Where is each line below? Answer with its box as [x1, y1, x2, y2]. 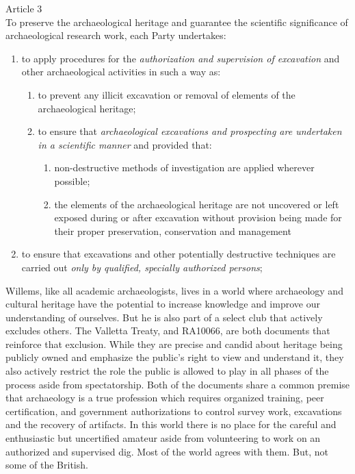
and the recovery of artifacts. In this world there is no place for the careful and [5, 417, 337, 432]
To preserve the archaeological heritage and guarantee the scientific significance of [5, 14, 348, 29]
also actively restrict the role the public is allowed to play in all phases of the [5, 364, 329, 378]
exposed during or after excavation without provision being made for [54, 210, 342, 225]
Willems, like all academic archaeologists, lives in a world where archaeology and [5, 283, 343, 297]
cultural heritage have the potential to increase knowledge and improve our [5, 297, 320, 311]
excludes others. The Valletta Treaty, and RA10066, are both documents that [5, 323, 330, 338]
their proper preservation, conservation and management [54, 223, 291, 238]
